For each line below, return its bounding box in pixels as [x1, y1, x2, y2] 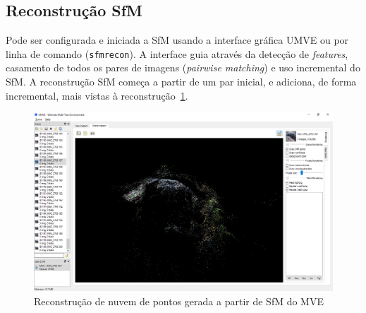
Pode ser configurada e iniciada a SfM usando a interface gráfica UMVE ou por [6, 33, 349, 47]
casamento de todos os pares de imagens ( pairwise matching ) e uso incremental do [6, 60, 360, 75]
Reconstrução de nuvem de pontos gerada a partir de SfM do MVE [34, 293, 324, 308]
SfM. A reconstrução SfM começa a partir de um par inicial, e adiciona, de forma [6, 74, 357, 89]
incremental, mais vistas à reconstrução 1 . [6, 88, 188, 102]
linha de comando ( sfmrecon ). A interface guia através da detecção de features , [6, 46, 348, 61]
